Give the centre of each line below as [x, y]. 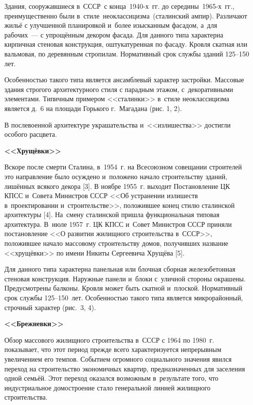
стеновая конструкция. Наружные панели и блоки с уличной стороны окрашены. [125, 278]
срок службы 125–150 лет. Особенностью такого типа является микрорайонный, [124, 298]
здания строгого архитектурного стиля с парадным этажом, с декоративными [119, 89]
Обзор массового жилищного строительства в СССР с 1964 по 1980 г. [109, 340]
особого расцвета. [31, 134]
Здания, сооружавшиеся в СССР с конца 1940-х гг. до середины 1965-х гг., [119, 6]
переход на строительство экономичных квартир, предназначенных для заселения [125, 368]
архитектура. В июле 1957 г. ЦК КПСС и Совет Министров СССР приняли [118, 224]
